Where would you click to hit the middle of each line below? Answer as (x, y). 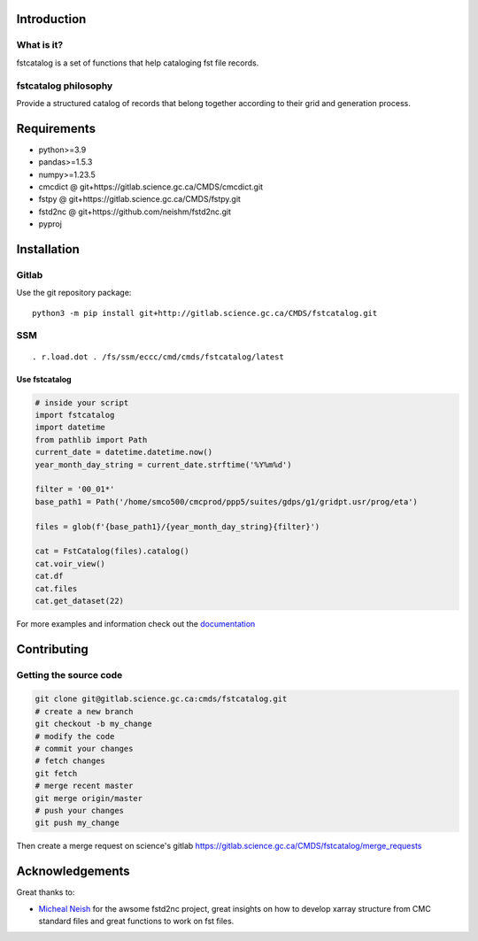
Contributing (52, 649)
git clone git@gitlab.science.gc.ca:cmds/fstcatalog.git (161, 699)
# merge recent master (84, 786)
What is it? (40, 45)
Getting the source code (69, 675)
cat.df (49, 576)
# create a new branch (84, 711)
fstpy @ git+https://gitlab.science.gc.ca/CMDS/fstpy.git (139, 199)
